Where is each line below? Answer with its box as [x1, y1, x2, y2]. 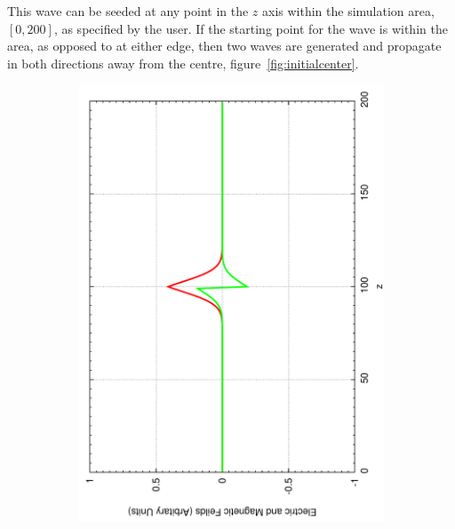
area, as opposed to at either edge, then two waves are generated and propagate [7, 36, 442, 55]
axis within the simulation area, [262, 2, 435, 20]
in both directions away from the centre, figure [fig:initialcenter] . [7, 53, 359, 72]
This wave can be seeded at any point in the [7, 2, 249, 20]
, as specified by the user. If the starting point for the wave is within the [53, 19, 448, 37]
